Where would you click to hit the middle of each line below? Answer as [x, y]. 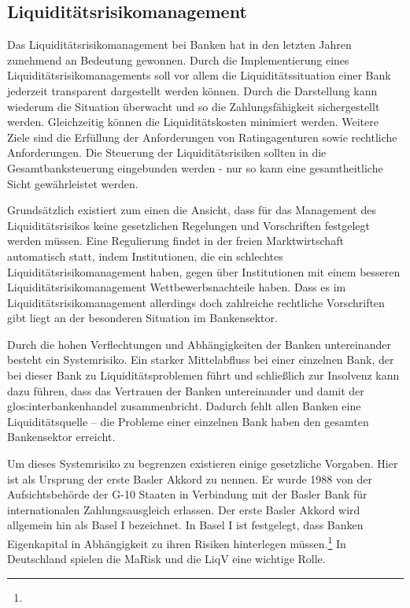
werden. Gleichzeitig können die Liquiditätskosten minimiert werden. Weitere [193, 122]
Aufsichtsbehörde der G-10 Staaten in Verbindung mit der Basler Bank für [187, 494]
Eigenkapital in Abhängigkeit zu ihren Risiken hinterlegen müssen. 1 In [177, 542]
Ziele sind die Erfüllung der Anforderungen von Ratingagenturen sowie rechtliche [202, 137]
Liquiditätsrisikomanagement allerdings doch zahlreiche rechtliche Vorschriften [196, 302]
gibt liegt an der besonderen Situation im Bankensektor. [142, 318]
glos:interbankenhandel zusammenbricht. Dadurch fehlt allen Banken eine [184, 406]
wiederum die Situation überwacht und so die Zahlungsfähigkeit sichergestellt [194, 106]
